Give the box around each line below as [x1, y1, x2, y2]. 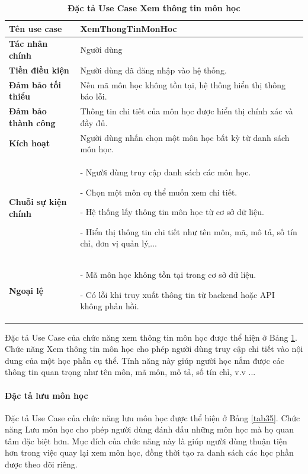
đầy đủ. [80, 116, 108, 129]
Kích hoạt [9, 137, 50, 149]
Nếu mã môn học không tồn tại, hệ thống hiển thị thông [80, 78, 285, 91]
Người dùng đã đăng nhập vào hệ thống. [80, 63, 227, 76]
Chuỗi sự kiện [9, 196, 67, 208]
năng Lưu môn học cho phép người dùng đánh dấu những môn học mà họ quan [5, 423, 294, 435]
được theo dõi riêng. [5, 458, 78, 470]
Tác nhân [9, 37, 48, 50]
